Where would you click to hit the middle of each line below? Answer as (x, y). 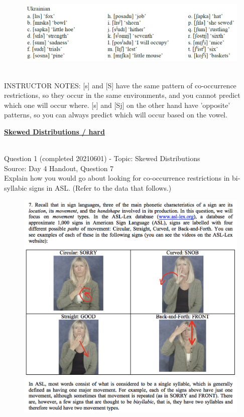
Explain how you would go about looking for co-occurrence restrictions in (117, 178)
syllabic (16, 188)
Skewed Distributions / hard (54, 132)
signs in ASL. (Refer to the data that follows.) (100, 188)
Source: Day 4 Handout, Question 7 (59, 168)
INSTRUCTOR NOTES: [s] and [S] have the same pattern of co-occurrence (120, 85)
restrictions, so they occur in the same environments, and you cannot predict (122, 95)
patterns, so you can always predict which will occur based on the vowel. (116, 115)
